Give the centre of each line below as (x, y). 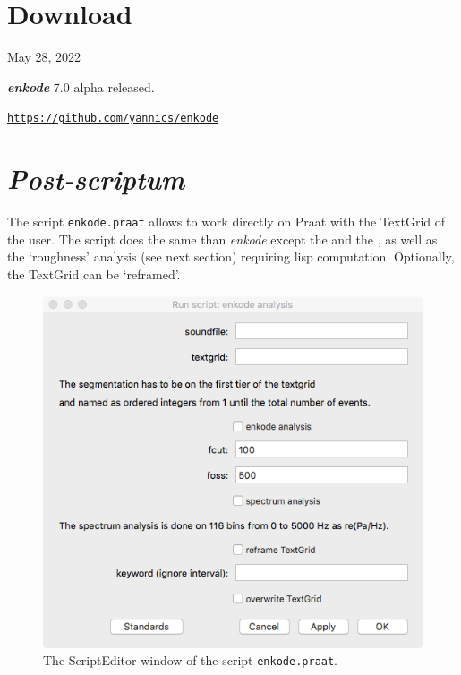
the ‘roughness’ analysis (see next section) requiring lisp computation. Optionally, (231, 256)
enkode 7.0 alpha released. (81, 86)
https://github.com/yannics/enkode (113, 119)
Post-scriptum (96, 179)
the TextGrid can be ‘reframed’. (94, 273)
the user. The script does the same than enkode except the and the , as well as (222, 239)
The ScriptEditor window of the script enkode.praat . (191, 660)
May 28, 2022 (44, 57)
